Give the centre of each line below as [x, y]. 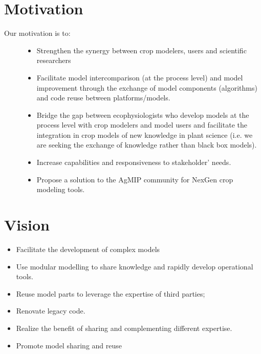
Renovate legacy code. [51, 311]
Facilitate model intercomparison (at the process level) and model [140, 77]
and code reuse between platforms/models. [103, 98]
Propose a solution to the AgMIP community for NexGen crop [135, 179]
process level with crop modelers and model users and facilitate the [142, 125]
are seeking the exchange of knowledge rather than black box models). [147, 145]
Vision [27, 225]
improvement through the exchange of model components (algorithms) [147, 87]
